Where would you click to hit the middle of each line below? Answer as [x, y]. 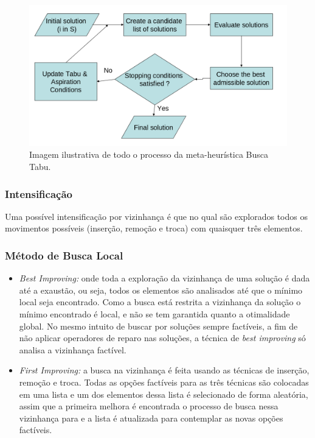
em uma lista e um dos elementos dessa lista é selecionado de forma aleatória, [164, 394]
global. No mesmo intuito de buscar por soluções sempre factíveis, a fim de [158, 326]
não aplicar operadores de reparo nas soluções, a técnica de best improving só [162, 338]
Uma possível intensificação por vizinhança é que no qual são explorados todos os [156, 216]
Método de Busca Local [64, 255]
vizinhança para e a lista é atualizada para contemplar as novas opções [151, 418]
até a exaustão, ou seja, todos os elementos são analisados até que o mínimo [161, 290]
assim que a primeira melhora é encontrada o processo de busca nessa [149, 406]
